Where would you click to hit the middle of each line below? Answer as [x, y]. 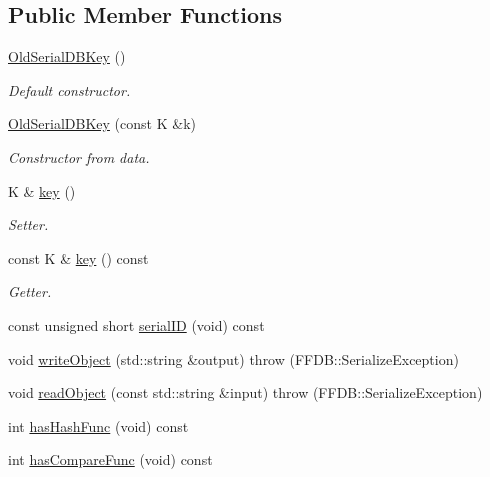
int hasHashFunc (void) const [98, 425]
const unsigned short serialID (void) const [136, 324]
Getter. [30, 291]
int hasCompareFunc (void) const [110, 459]
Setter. [28, 224]
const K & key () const [78, 257]
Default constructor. [69, 89]
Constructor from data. [79, 156]
